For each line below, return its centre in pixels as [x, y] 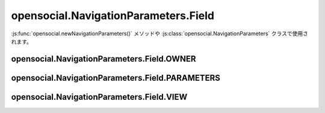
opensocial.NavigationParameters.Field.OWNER [104, 59]
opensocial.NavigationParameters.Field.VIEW [99, 97]
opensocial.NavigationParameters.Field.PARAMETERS [116, 78]
